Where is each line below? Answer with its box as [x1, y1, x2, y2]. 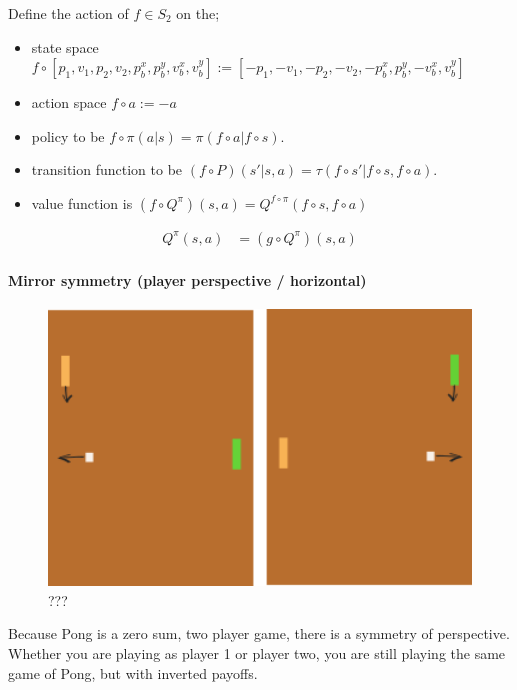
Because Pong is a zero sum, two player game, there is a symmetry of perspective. [8, 623, 510, 644]
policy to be [31, 125, 105, 146]
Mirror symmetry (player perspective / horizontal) [8, 269, 367, 290]
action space [31, 92, 107, 113]
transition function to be [31, 159, 183, 180]
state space [31, 36, 99, 57]
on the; [176, 3, 220, 23]
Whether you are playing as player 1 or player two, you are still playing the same [8, 643, 506, 664]
